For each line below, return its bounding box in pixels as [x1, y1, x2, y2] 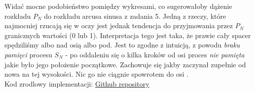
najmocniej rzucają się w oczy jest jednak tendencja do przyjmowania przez [4, 20, 233, 31]
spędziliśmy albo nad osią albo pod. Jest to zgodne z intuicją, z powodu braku [4, 40, 240, 50]
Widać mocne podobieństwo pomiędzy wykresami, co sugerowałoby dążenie [4, 1, 232, 11]
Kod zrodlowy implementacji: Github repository [4, 78, 149, 89]
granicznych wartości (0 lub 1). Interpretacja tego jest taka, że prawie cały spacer [4, 30, 251, 40]
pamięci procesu [4, 49, 52, 59]
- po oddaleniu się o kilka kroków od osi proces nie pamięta [65, 49, 245, 59]
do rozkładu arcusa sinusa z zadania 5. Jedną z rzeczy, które [44, 10, 226, 21]
